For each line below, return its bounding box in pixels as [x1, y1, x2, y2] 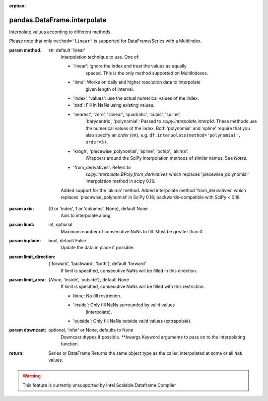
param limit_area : [9, 277, 46, 283]
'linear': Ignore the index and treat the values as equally [73, 63, 187, 69]
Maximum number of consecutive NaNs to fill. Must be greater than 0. [61, 228, 203, 234]
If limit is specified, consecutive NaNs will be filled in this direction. [61, 267, 198, 273]
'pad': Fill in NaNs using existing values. [73, 102, 155, 108]
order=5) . [85, 139, 108, 145]
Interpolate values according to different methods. [9, 29, 112, 35]
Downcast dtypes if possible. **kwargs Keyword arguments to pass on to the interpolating [61, 334, 246, 340]
